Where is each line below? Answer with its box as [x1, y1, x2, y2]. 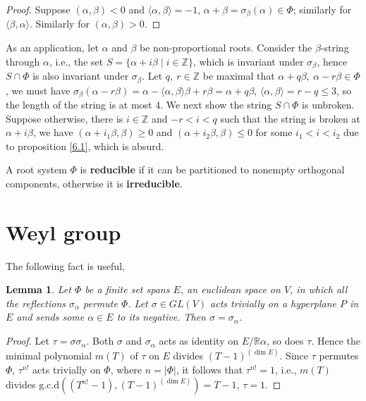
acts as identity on [159, 333, 239, 348]
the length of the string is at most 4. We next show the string [6, 97, 272, 111]
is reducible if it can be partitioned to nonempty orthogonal [80, 162, 345, 177]
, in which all [290, 282, 348, 297]
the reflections [6, 295, 66, 310]
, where [110, 362, 142, 376]
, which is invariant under [193, 54, 304, 68]
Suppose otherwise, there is [6, 111, 123, 125]
